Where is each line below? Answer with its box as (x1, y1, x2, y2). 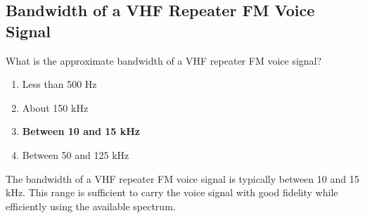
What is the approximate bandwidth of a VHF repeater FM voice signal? (6, 53, 322, 68)
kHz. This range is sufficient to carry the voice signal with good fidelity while (6, 185, 338, 200)
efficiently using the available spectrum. (6, 198, 176, 213)
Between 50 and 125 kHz (22, 147, 129, 162)
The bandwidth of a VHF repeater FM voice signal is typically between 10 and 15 (6, 171, 359, 186)
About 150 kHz (22, 100, 89, 115)
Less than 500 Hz (22, 77, 97, 91)
